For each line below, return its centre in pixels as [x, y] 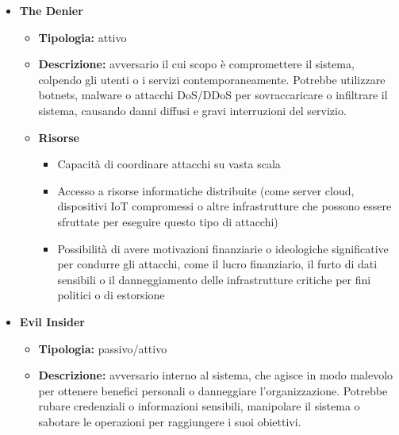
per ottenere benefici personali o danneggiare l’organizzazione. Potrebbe [213, 390]
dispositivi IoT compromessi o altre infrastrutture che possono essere [224, 206]
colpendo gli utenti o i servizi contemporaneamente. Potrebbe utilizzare [212, 79]
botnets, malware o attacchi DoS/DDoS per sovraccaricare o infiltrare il [213, 95]
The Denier [51, 10]
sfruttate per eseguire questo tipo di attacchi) [168, 221]
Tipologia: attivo [82, 37]
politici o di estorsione [111, 295]
